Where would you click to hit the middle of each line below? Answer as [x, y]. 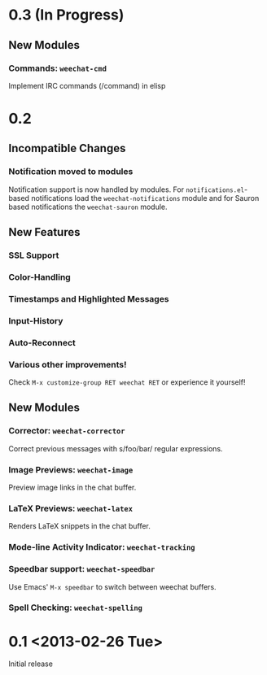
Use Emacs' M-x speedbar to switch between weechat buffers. [113, 586]
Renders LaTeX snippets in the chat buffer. [79, 526]
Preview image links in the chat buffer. [72, 488]
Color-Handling [39, 277]
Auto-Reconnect [42, 342]
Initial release [31, 664]
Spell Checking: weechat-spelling [75, 607]
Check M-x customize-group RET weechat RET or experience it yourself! [127, 382]
